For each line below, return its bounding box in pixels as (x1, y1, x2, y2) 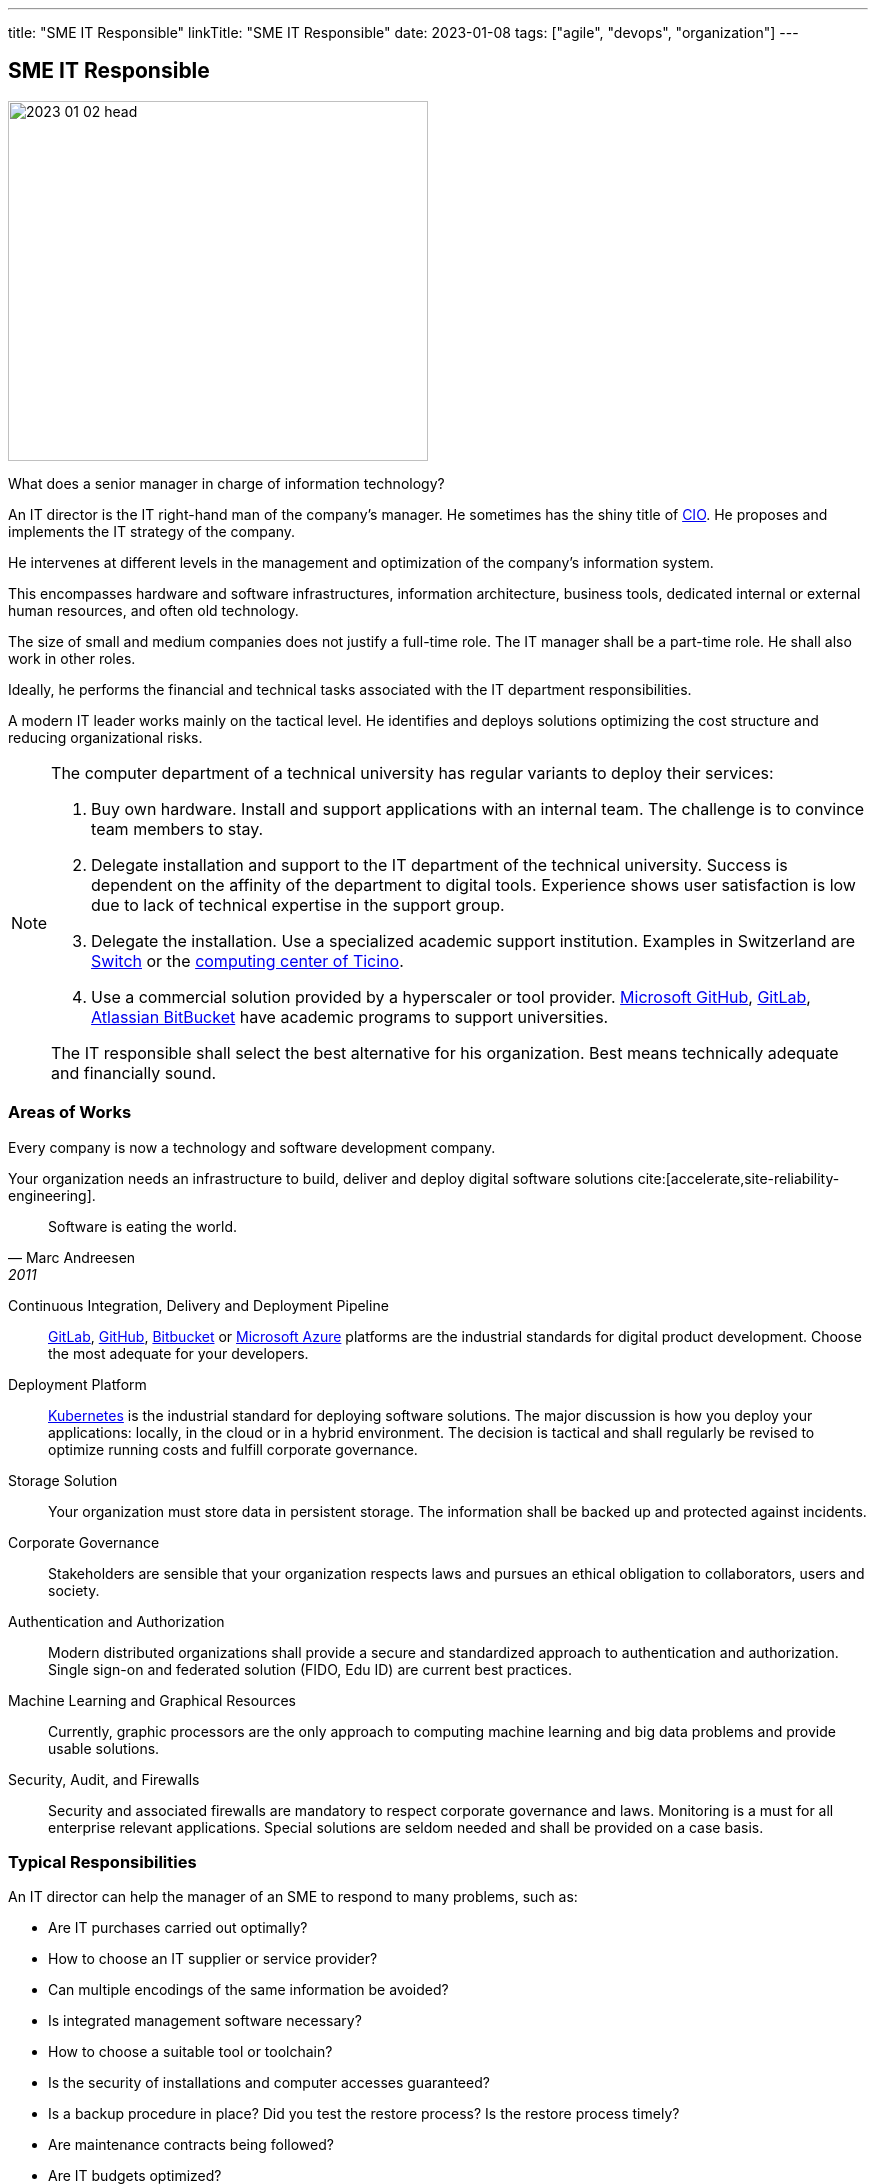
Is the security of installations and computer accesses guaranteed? (48, 2074, 490, 2092)
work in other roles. (8, 649, 136, 667)
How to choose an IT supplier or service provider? (48, 1950, 378, 1968)
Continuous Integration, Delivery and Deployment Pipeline (8, 1296, 389, 1314)
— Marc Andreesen (8, 1248, 136, 1266)
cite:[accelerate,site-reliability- (637, 1169, 840, 1187)
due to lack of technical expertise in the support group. (91, 894, 505, 915)
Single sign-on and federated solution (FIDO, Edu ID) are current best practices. (48, 1660, 573, 1678)
